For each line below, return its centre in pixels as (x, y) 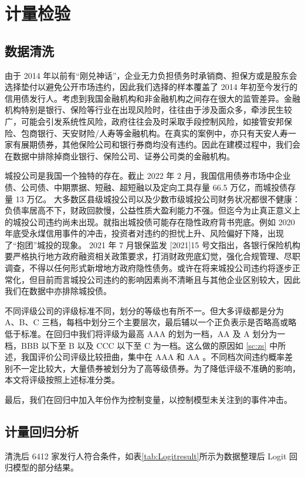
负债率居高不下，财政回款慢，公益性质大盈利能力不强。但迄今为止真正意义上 (152, 210)
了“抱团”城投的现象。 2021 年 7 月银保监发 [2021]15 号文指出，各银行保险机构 (152, 244)
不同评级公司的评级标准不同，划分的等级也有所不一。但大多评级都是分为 (144, 310)
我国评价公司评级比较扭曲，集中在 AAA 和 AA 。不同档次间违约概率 (153, 357)
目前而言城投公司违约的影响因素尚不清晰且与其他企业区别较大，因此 (169, 279)
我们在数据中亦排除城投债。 (58, 291)
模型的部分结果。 (45, 467)
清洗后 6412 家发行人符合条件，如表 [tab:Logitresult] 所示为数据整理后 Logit (146, 456)
